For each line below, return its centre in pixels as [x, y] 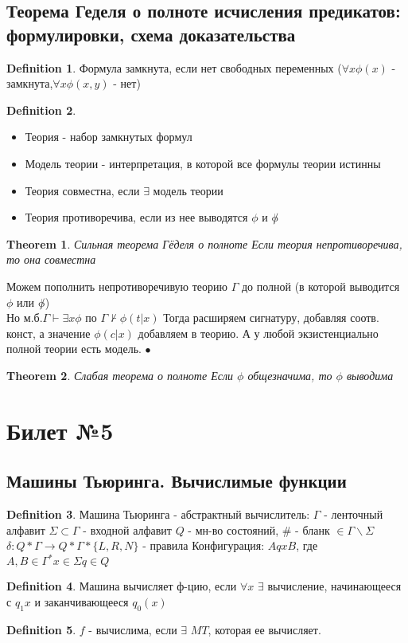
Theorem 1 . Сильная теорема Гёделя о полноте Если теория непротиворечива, [204, 243]
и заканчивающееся [82, 601]
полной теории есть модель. [74, 349]
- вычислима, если [133, 629]
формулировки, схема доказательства [151, 34]
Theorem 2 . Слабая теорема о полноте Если [120, 375]
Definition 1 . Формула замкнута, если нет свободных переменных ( [174, 67]
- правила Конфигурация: [204, 545]
